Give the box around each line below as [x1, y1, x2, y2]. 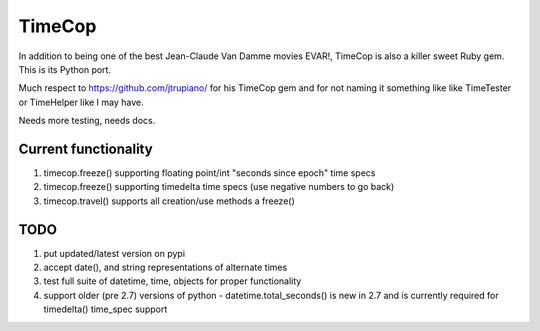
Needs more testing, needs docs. [18, 115, 156, 127]
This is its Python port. [18, 63, 112, 75]
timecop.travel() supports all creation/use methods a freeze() [43, 195, 295, 207]
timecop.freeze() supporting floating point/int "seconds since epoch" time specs [43, 167, 376, 179]
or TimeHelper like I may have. [18, 96, 144, 108]
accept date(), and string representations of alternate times [43, 261, 288, 274]
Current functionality [18, 140, 154, 157]
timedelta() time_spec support [43, 303, 168, 315]
